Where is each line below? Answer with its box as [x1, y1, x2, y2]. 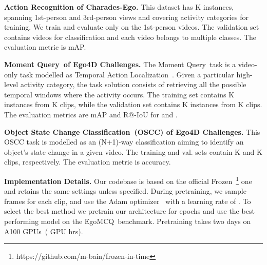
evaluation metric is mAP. [4, 42, 86, 52]
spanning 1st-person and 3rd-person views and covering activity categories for [4, 11, 249, 22]
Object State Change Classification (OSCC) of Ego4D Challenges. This [4, 126, 260, 137]
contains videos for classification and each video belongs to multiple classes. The [4, 31, 257, 42]
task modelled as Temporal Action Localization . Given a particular [20, 69, 234, 79]
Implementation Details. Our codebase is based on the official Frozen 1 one [4, 174, 252, 186]
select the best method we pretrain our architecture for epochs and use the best [4, 206, 255, 216]
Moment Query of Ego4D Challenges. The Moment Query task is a [4, 58, 236, 69]
